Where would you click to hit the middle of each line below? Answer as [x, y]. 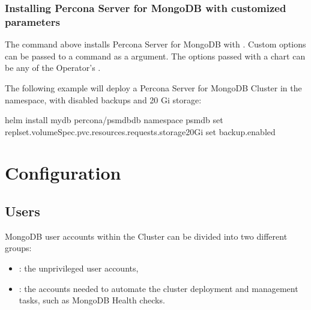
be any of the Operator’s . [53, 68]
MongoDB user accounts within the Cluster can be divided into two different [146, 236]
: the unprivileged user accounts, [79, 268]
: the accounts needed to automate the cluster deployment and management [159, 288]
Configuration [63, 173]
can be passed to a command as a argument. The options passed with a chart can [155, 56]
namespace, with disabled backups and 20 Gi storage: [103, 99]
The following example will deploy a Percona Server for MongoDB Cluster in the [153, 87]
